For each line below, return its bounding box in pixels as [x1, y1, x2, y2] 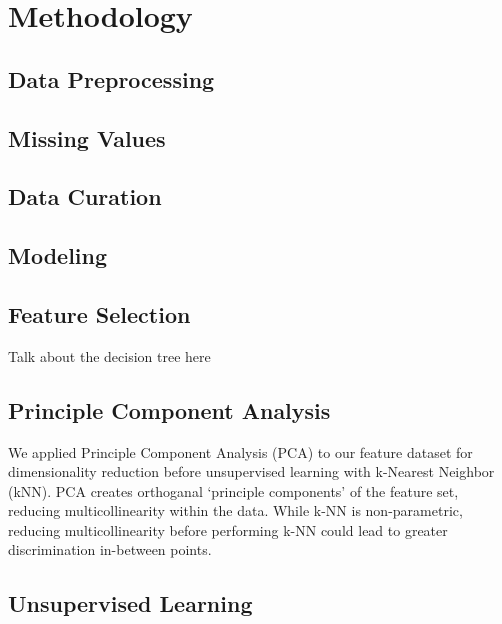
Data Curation [8, 181, 162, 212]
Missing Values [8, 122, 166, 153]
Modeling [8, 240, 108, 271]
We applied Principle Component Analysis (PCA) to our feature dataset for [8, 441, 473, 462]
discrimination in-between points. [8, 539, 212, 560]
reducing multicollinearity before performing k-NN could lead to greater [8, 519, 448, 540]
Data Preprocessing [8, 63, 215, 94]
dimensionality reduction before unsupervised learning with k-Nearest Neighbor [8, 461, 495, 482]
